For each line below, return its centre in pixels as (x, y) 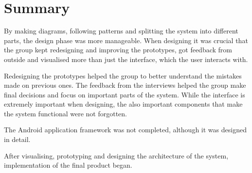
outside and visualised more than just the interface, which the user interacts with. (126, 59)
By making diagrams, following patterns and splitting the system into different (121, 31)
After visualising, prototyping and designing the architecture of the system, (116, 155)
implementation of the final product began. (68, 165)
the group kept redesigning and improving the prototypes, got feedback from (118, 50)
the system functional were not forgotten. (66, 113)
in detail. (17, 139)
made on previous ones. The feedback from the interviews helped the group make (125, 85)
